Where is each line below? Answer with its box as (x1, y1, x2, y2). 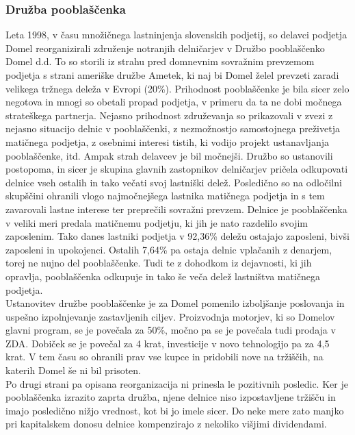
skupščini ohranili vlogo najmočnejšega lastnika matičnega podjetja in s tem (5, 188, 325, 203)
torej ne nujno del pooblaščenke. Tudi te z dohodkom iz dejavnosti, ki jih (5, 256, 312, 270)
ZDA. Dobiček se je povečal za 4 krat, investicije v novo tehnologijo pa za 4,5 (5, 336, 330, 350)
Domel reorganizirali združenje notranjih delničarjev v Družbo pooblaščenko (5, 40, 325, 55)
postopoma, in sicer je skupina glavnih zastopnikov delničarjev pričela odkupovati (5, 162, 348, 176)
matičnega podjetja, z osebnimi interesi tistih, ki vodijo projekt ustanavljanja (5, 134, 329, 149)
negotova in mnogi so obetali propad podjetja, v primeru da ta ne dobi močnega (5, 95, 342, 109)
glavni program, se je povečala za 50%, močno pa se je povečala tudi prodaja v (5, 323, 336, 337)
